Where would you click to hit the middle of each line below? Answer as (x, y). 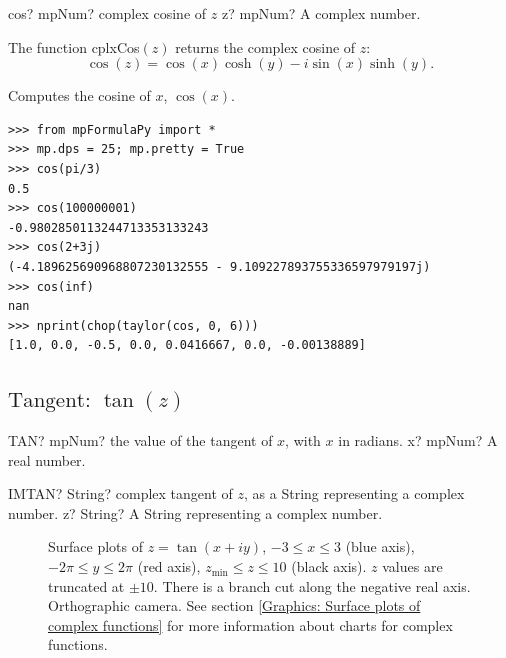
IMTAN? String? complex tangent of (120, 493)
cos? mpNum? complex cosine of (107, 13)
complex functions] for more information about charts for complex (250, 624)
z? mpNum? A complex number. (321, 13)
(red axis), (169, 566)
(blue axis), (380, 546)
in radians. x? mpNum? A (418, 440)
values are (412, 566)
